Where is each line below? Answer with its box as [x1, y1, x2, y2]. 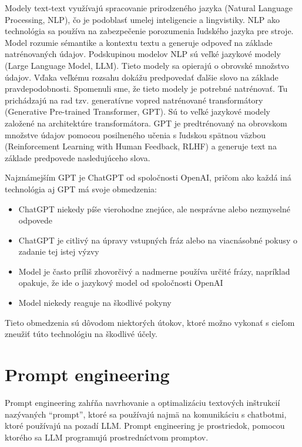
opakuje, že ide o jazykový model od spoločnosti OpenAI [18, 276, 223, 289]
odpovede [18, 214, 52, 226]
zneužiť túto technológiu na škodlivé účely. [5, 328, 157, 340]
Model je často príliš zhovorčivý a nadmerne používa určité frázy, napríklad [18, 265, 290, 277]
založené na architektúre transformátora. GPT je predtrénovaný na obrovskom [5, 116, 287, 129]
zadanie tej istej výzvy [18, 245, 99, 258]
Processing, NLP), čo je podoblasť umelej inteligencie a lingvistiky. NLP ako [5, 13, 280, 25]
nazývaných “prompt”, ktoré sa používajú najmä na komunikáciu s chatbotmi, [5, 408, 287, 420]
